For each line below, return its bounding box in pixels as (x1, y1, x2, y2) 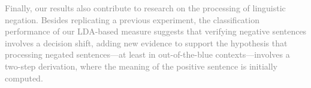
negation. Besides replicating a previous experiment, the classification (5, 13, 259, 26)
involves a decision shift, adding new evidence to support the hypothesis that (5, 36, 288, 49)
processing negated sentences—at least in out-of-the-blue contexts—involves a (5, 48, 290, 61)
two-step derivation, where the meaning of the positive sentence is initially (5, 59, 277, 72)
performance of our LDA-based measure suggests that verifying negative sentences (5, 25, 307, 37)
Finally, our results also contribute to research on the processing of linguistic (5, 2, 286, 14)
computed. (5, 71, 43, 84)
